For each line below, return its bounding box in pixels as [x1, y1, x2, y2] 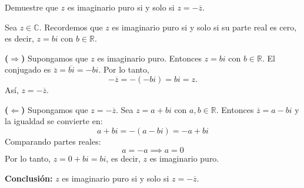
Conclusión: [5, 172, 53, 184]
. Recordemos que [39, 20, 103, 33]
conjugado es [5, 63, 51, 76]
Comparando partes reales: [5, 135, 101, 147]
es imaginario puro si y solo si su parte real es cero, [112, 20, 297, 33]
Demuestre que [5, 1, 58, 13]
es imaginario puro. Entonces [97, 52, 202, 64]
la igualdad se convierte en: [5, 115, 103, 127]
